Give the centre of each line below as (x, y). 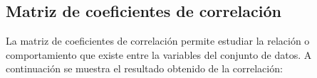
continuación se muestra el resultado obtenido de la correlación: (144, 68)
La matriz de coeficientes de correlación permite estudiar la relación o (158, 41)
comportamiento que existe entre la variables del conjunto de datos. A (159, 54)
